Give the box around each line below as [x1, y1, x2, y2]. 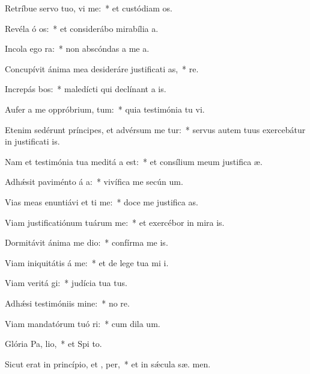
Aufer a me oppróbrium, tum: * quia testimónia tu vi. [5, 102, 205, 115]
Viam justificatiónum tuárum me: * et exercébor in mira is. [5, 216, 225, 228]
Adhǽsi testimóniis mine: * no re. [5, 296, 130, 309]
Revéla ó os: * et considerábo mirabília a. [5, 22, 159, 34]
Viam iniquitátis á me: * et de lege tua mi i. [5, 256, 169, 269]
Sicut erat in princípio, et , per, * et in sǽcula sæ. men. [5, 357, 211, 370]
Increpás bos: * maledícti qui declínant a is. [5, 83, 166, 95]
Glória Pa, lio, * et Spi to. [5, 337, 102, 350]
